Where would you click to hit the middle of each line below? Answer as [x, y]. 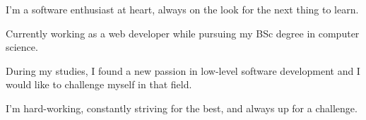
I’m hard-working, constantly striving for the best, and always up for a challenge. [182, 108]
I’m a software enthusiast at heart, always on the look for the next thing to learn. [182, 9]
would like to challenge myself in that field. [99, 84]
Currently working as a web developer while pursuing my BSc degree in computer [183, 33]
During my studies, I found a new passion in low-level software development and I [183, 70]
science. [22, 47]
